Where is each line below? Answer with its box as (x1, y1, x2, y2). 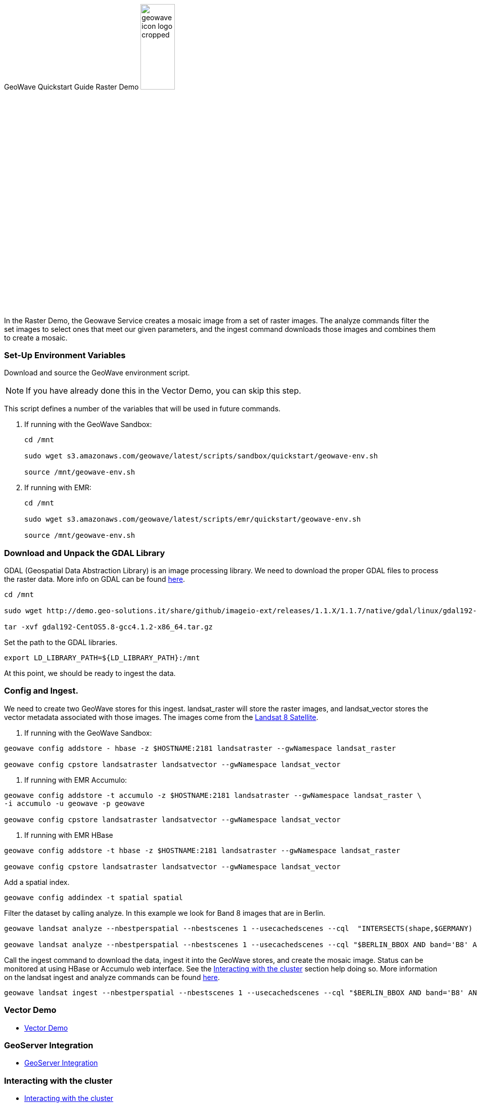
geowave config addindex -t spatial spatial (4, 893, 183, 902)
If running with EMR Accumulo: (24, 775, 127, 784)
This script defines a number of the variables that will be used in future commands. (4, 404, 281, 413)
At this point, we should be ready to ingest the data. (4, 669, 176, 678)
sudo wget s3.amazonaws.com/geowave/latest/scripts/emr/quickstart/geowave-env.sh (24, 515, 361, 524)
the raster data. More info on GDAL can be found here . (4, 575, 185, 584)
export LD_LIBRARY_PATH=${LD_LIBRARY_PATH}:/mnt (4, 654, 200, 662)
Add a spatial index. (4, 877, 70, 886)
